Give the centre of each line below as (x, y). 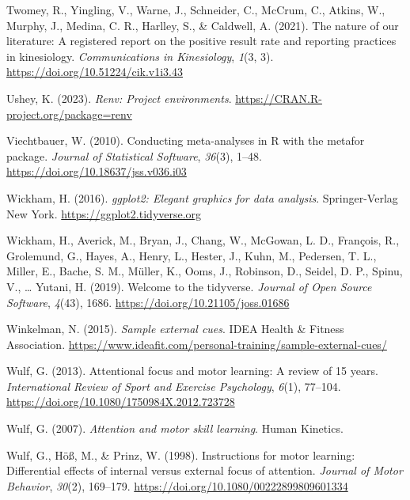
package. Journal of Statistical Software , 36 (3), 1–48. (134, 155)
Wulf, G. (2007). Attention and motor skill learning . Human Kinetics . (175, 428)
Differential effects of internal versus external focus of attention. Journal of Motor (205, 470)
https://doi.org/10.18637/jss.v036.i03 (97, 171)
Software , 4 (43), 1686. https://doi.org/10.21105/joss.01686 (148, 302)
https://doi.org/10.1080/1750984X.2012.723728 (121, 402)
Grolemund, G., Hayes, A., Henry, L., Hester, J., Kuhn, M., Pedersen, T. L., (192, 255)
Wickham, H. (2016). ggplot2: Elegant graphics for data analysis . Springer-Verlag (202, 197)
